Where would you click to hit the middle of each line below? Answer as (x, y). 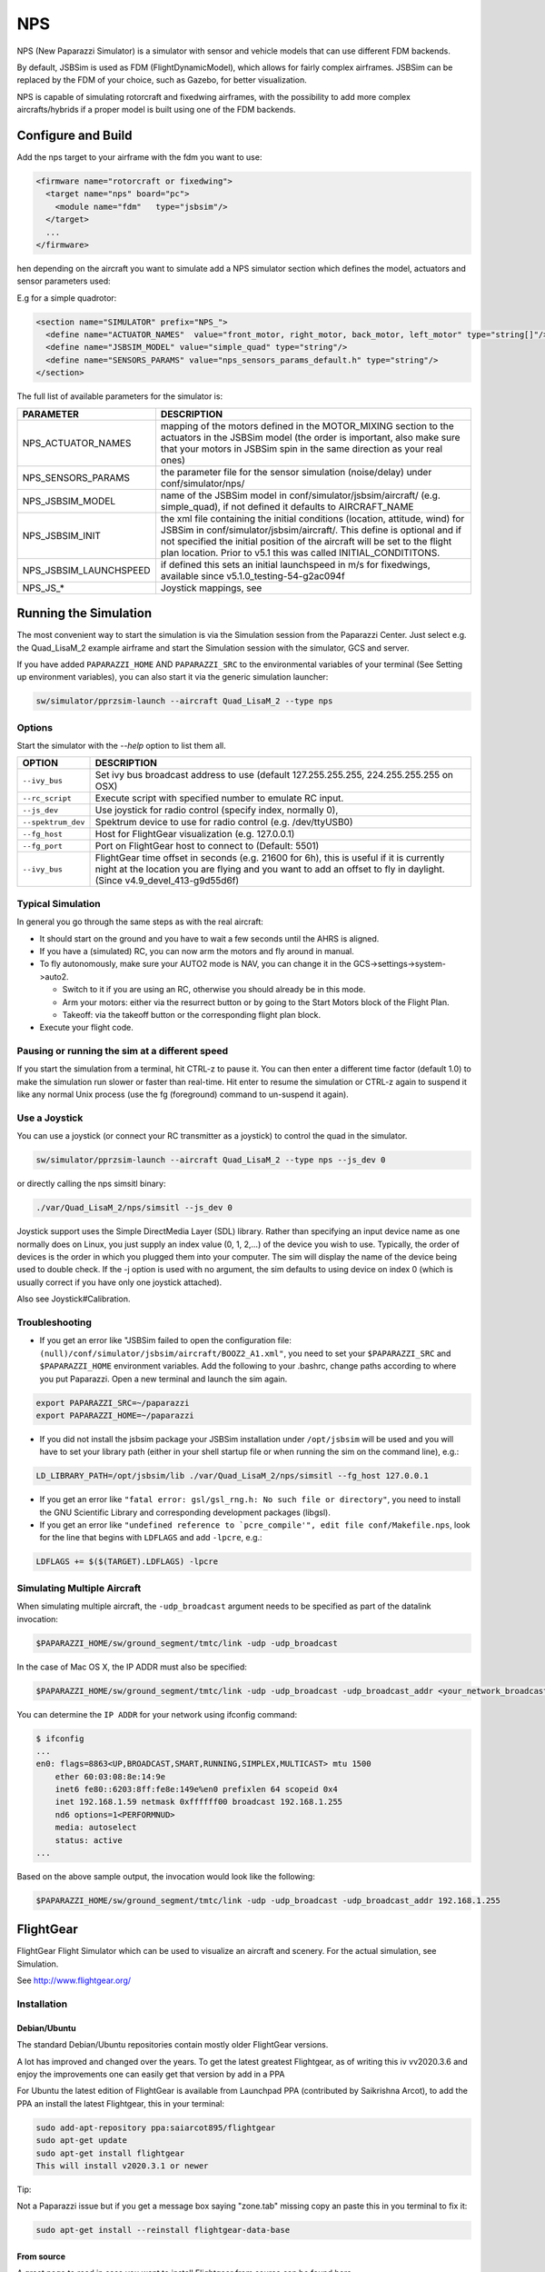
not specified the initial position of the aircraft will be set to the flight (306, 541)
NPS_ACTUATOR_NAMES (77, 443)
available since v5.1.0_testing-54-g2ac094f (253, 575)
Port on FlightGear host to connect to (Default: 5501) (207, 846)
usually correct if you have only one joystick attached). (119, 1282)
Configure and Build (74, 135)
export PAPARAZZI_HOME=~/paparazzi (115, 1415)
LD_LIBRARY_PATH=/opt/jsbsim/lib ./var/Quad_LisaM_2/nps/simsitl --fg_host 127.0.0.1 (232, 1476)
